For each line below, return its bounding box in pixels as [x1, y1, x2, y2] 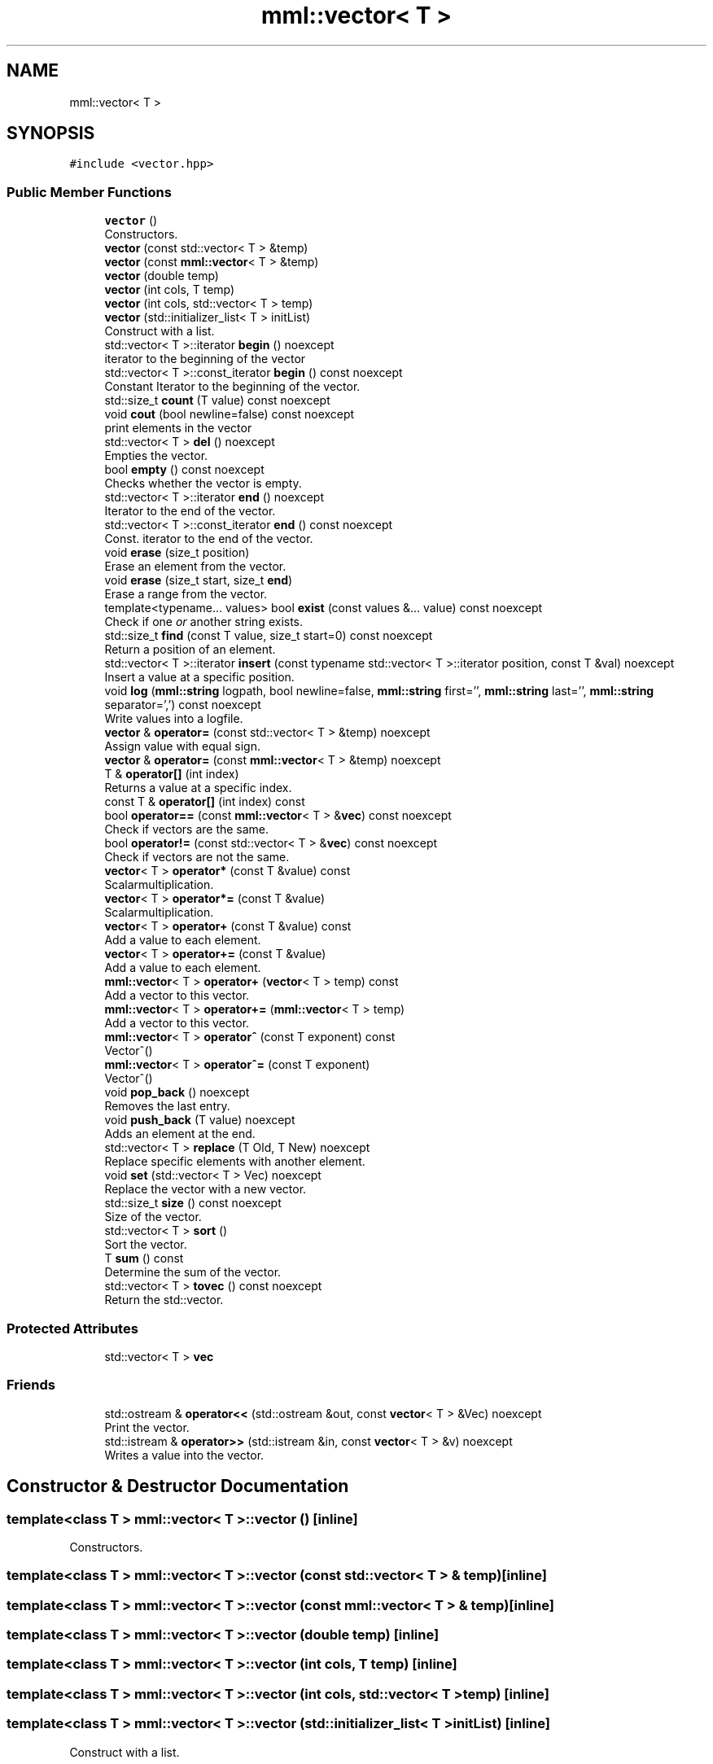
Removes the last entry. [104, 1099, 230, 1114]
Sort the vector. [104, 1237, 187, 1252]
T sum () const [104, 1251, 184, 1266]
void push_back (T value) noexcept [104, 1113, 295, 1127]
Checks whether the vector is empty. [104, 476, 302, 491]
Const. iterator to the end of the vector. [104, 532, 313, 546]
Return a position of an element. [104, 642, 276, 657]
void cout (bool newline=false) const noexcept [104, 407, 355, 422]
